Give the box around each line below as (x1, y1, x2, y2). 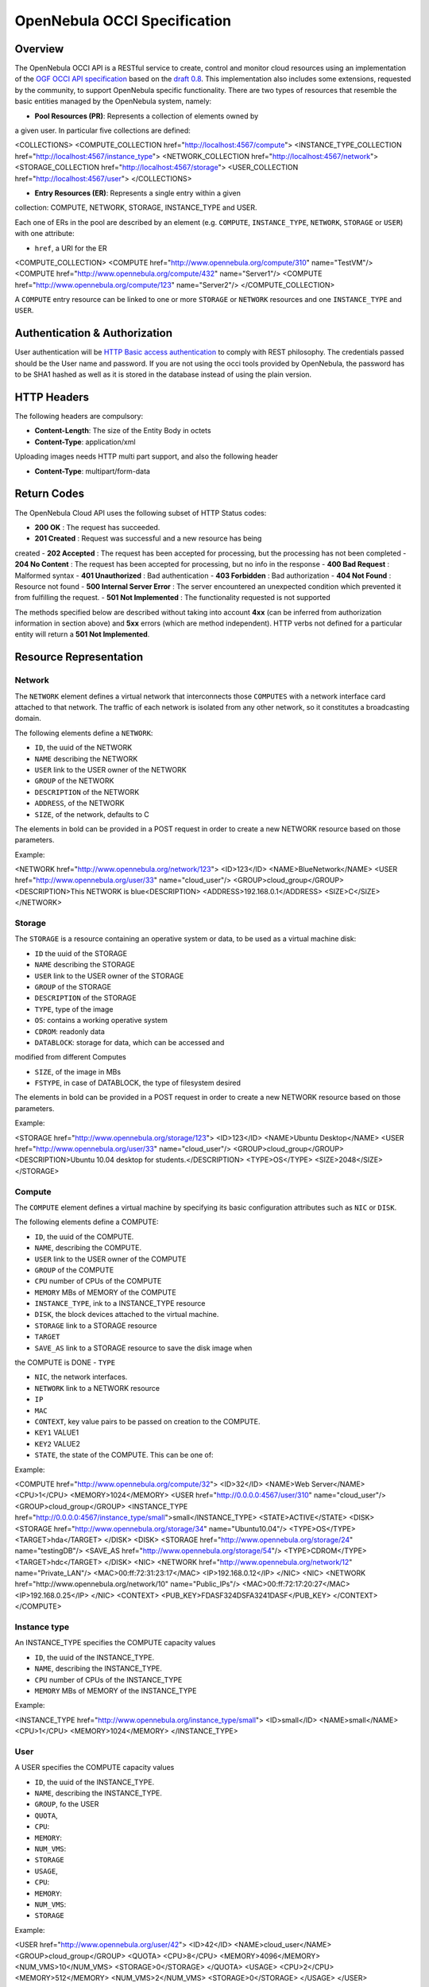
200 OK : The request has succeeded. (34, 522, 160, 532)
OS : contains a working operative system (34, 1016, 168, 1025)
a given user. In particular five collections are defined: (14, 126, 191, 135)
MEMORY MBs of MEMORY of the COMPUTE (34, 1288, 176, 1297)
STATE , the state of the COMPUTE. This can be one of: (34, 1451, 214, 1460)
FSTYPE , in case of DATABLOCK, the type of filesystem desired (34, 1078, 242, 1088)
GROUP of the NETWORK (34, 776, 114, 786)
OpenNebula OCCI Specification (14, 12, 232, 29)
